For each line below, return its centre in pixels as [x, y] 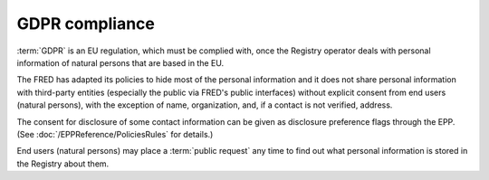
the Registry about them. [63, 164]
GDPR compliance [86, 24]
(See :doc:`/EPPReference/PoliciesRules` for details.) [115, 134]
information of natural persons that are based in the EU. [120, 62]
